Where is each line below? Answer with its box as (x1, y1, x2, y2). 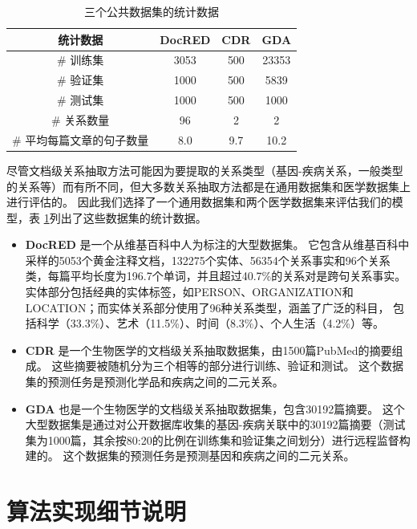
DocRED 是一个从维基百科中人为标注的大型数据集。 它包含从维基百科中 (25, 236, 410, 253)
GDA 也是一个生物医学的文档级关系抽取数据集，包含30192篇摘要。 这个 (25, 400, 405, 417)
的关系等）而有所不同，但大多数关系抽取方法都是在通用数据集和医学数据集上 (6, 177, 411, 194)
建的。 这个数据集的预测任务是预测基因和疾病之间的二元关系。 (25, 447, 355, 464)
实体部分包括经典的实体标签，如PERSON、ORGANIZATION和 (25, 283, 354, 300)
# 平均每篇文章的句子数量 (12, 131, 149, 148)
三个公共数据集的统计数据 (84, 3, 220, 19)
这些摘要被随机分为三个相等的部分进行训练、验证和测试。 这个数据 (51, 357, 404, 374)
